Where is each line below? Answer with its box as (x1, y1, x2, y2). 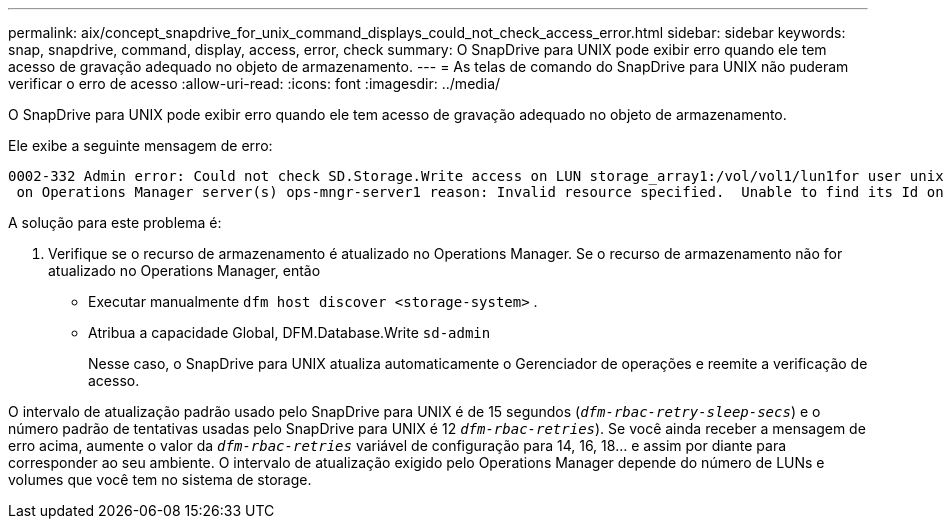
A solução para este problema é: (8, 214, 222, 231)
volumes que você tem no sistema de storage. (8, 471, 312, 488)
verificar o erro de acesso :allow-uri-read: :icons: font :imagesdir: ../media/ (8, 75, 501, 92)
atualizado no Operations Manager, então (48, 262, 321, 279)
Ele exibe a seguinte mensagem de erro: (8, 137, 273, 154)
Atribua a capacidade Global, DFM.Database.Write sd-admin (88, 324, 491, 341)
